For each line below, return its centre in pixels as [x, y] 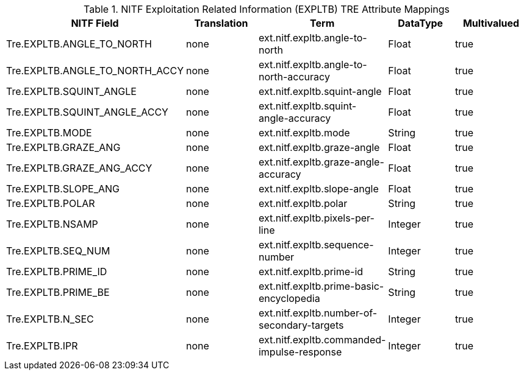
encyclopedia [289, 298]
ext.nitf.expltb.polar [303, 203]
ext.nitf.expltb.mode [304, 133]
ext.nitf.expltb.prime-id [311, 272]
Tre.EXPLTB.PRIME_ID [57, 272]
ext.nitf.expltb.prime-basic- [321, 286]
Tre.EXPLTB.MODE [49, 133]
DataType [421, 23]
